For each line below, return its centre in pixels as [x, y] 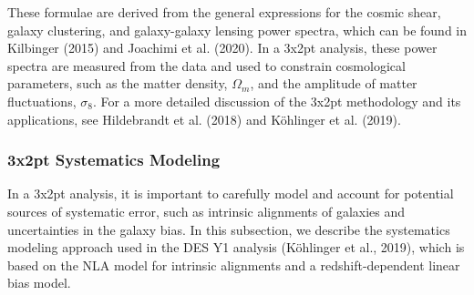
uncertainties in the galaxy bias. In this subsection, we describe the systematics [229, 229]
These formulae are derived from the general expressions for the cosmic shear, [224, 12]
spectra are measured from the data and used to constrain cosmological [206, 65]
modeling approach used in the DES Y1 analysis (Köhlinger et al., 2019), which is [236, 247]
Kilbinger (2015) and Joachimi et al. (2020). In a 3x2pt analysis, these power [222, 48]
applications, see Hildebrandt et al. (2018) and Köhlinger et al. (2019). [204, 119]
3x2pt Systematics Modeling [114, 160]
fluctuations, [42, 101]
